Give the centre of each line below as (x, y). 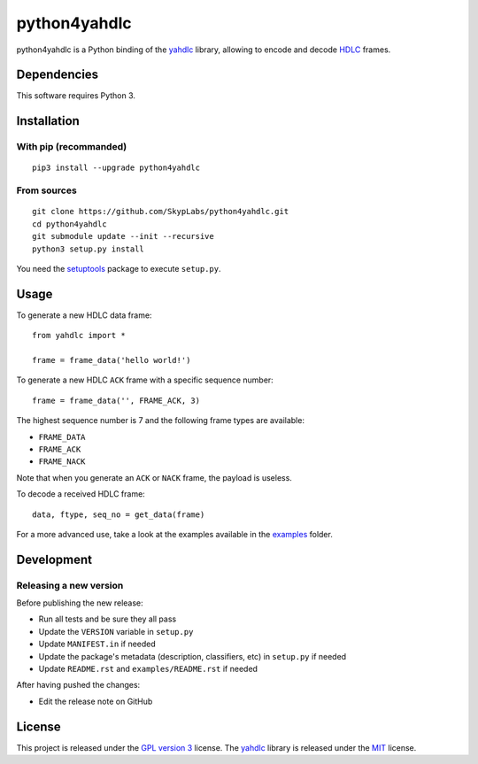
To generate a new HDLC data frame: (84, 315)
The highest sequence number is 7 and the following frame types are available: (161, 421)
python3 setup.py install (89, 249)
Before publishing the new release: (80, 603)
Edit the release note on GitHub (96, 701)
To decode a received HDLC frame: (81, 494)
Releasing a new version (70, 585)
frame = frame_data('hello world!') (112, 360)
